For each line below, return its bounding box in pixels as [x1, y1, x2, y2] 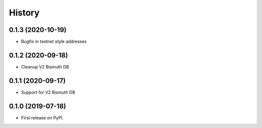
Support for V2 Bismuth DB [21, 89, 75, 95]
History [9, 7, 40, 18]
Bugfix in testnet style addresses [21, 39, 87, 45]
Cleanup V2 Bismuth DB [21, 64, 69, 70]
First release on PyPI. [21, 114, 64, 121]
